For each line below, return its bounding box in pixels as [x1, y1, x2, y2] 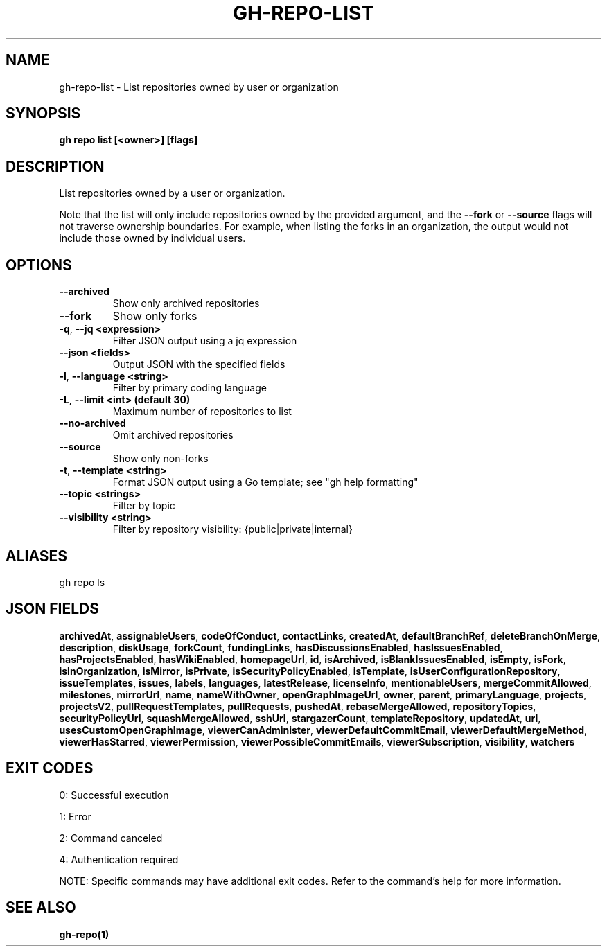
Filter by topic [112, 500, 175, 512]
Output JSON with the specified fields [112, 358, 285, 371]
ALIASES [6, 547, 68, 565]
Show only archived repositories [112, 297, 260, 310]
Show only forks [112, 309, 197, 324]
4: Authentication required [59, 853, 179, 865]
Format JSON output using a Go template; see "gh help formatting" [112, 476, 419, 488]
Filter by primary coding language [112, 382, 267, 394]
